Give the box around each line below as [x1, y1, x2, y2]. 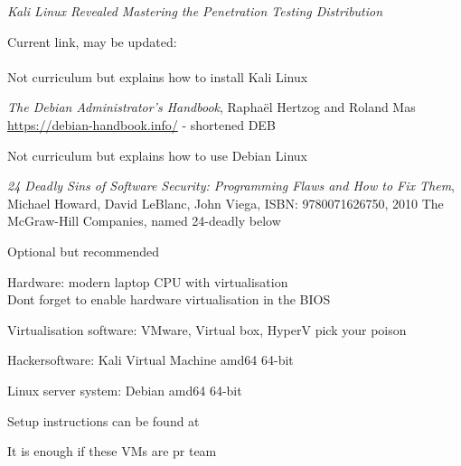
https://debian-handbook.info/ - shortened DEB [7, 115, 276, 134]
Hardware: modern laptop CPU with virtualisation [7, 272, 288, 291]
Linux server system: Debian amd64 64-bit [7, 380, 242, 399]
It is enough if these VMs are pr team [7, 442, 217, 461]
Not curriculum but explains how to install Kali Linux [7, 67, 308, 86]
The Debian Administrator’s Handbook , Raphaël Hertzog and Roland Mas [7, 98, 416, 116]
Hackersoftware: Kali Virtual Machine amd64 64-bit [7, 350, 294, 369]
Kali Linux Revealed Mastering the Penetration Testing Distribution [7, 2, 383, 20]
